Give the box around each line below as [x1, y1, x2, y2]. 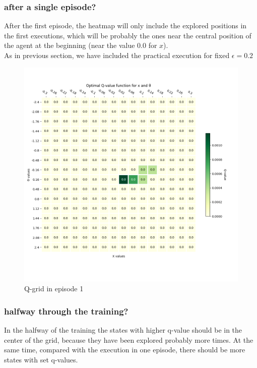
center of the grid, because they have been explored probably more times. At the [4, 334, 253, 345]
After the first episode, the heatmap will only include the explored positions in [4, 20, 247, 31]
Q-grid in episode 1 [24, 283, 84, 294]
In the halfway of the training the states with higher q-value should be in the [4, 325, 242, 335]
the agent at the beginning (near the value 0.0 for [4, 40, 157, 50]
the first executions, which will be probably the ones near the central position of [4, 30, 251, 40]
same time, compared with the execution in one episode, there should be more [4, 344, 245, 355]
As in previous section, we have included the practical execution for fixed [4, 50, 230, 60]
